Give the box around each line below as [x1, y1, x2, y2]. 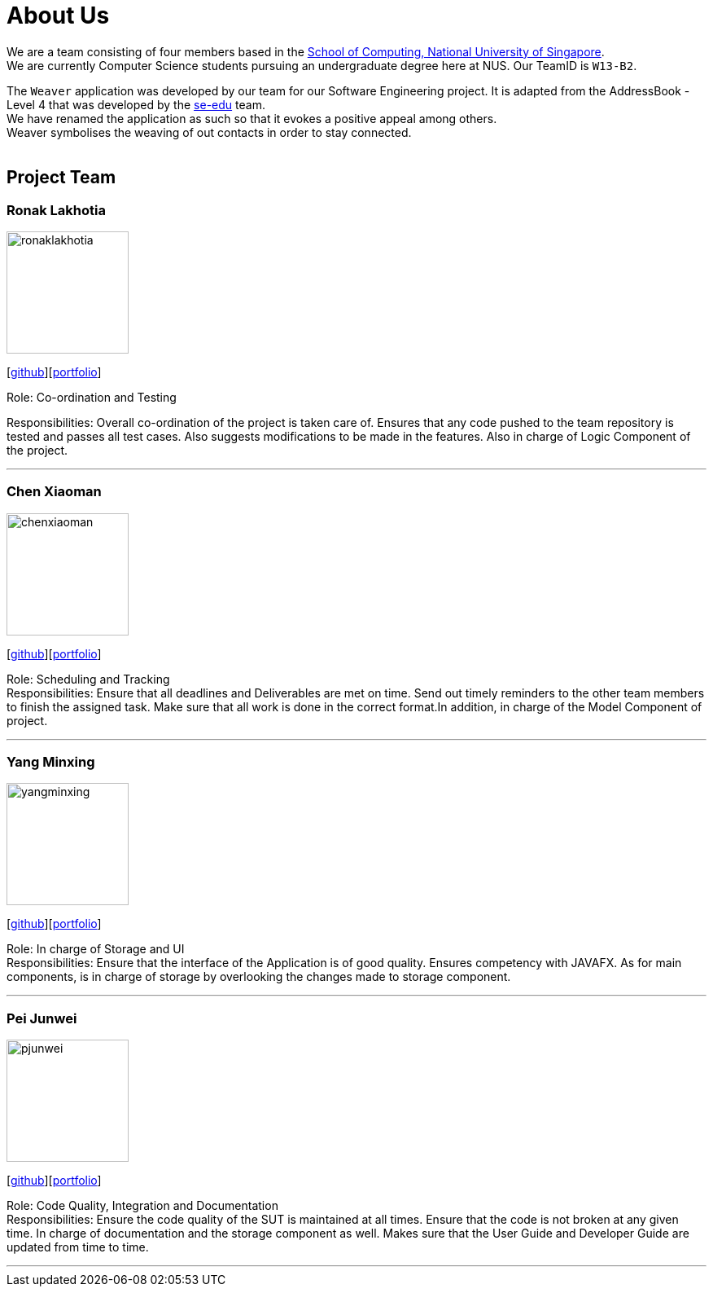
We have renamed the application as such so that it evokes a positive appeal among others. [7, 111, 497, 125]
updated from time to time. [7, 1240, 149, 1255]
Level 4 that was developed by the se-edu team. [7, 97, 265, 112]
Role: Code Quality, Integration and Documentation [7, 1198, 278, 1213]
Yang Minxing [7, 754, 95, 771]
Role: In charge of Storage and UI [7, 942, 185, 957]
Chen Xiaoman [7, 483, 102, 500]
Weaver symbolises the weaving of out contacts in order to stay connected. [7, 125, 412, 139]
